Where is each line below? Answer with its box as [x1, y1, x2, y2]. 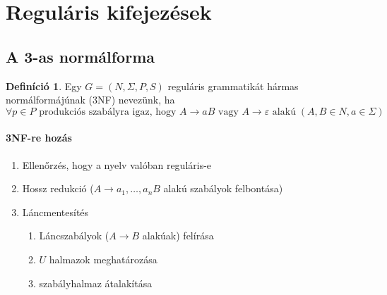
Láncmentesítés [22, 204, 89, 219]
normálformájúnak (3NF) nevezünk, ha [6, 92, 175, 107]
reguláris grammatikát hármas [167, 78, 299, 93]
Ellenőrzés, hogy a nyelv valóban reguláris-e [22, 157, 212, 172]
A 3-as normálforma [6, 45, 155, 67]
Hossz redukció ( [22, 181, 94, 196]
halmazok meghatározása [49, 251, 157, 266]
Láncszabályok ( [39, 228, 109, 243]
